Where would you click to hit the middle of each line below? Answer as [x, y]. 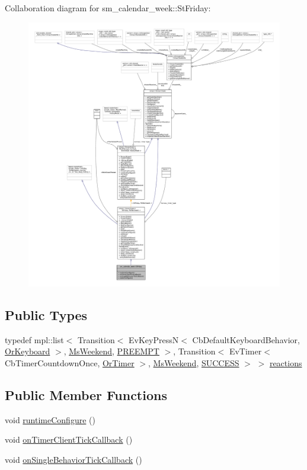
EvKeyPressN [154, 339]
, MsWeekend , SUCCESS [194, 362]
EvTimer [245, 351]
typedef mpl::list [34, 339]
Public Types [46, 314]
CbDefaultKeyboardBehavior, [246, 339]
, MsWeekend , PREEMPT [111, 351]
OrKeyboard [28, 351]
